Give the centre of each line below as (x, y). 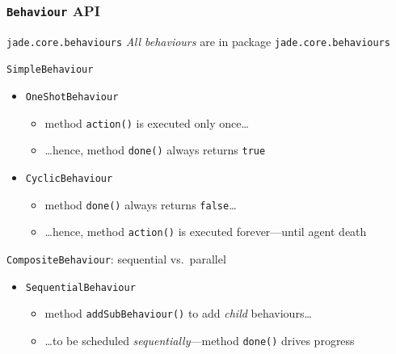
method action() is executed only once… (147, 122)
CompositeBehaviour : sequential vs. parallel (116, 259)
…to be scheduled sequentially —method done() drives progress (200, 340)
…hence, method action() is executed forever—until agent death (206, 232)
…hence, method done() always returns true (155, 150)
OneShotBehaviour (72, 97)
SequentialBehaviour (80, 287)
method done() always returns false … (141, 204)
